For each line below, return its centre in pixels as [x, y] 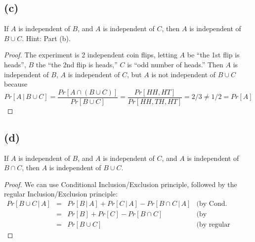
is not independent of [184, 74]
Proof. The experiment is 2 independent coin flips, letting [91, 55]
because [16, 84]
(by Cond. [212, 204]
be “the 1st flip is [213, 55]
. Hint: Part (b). [46, 38]
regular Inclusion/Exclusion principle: [61, 194]
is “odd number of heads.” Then [175, 64]
